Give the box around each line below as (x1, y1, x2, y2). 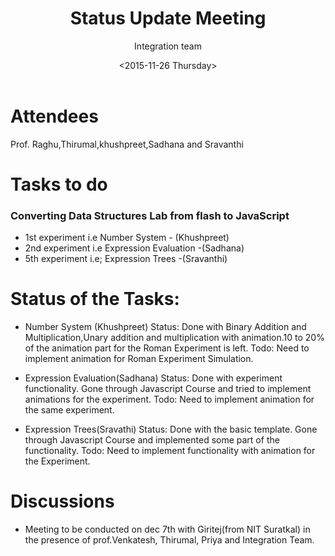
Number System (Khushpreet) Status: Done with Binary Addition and (24, 321, 307, 333)
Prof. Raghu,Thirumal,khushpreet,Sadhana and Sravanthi (10, 138, 244, 150)
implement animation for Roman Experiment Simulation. (24, 353, 254, 365)
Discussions (10, 490, 115, 513)
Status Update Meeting (69, 7, 267, 30)
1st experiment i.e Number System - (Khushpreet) (24, 232, 230, 244)
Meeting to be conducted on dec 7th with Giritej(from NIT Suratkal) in (24, 523, 311, 536)
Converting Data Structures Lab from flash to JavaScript (10, 208, 290, 222)
